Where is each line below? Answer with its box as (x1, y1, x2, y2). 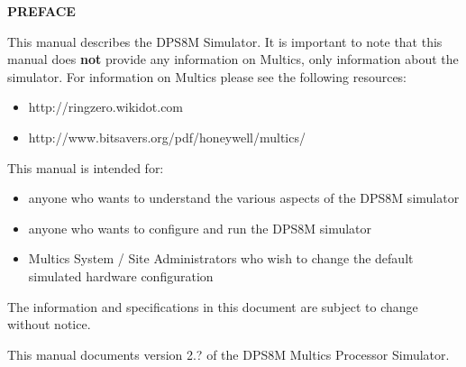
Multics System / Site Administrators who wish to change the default (28, 249, 414, 268)
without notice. (7, 315, 91, 334)
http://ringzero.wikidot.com (28, 97, 184, 116)
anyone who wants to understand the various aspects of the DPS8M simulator (28, 188, 460, 207)
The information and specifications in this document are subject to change (7, 297, 418, 316)
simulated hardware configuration (28, 266, 214, 285)
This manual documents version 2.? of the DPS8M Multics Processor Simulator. (7, 344, 450, 363)
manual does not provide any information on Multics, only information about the (7, 50, 459, 69)
